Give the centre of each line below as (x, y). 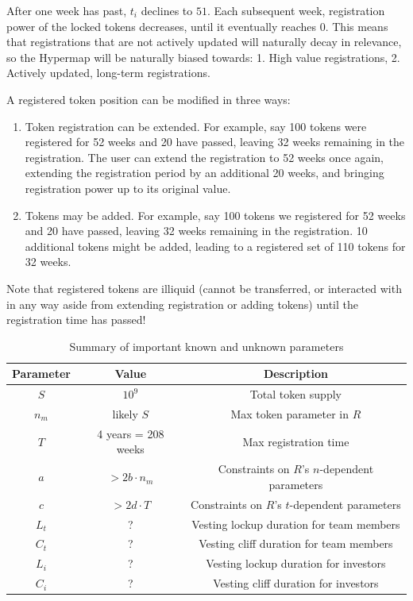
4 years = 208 (131, 433)
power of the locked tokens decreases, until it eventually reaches (162, 26)
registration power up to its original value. (128, 188)
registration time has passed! (76, 320)
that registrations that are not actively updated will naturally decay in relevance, (204, 42)
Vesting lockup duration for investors (296, 563)
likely (125, 413)
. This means (357, 26)
